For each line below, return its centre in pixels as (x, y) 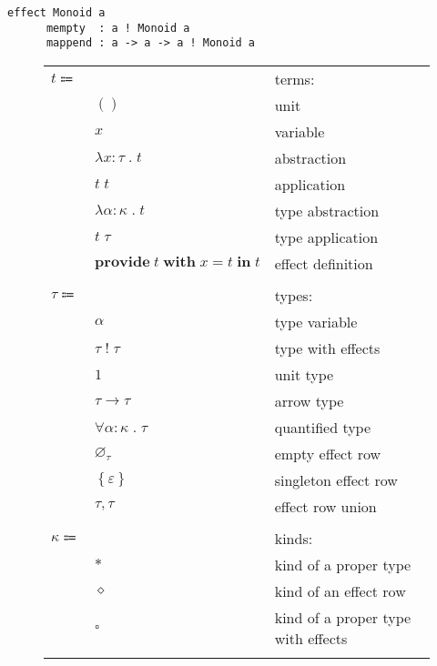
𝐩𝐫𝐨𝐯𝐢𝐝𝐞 (122, 262)
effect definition (324, 263)
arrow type (309, 400)
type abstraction (327, 210)
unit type (304, 374)
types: (294, 295)
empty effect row (328, 453)
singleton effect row (336, 479)
